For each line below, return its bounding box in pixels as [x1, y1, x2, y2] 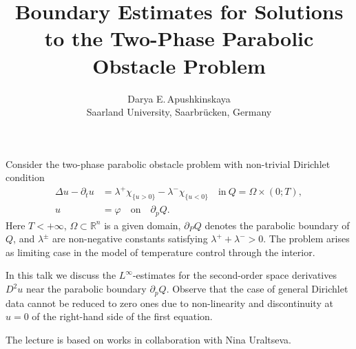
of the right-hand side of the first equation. [32, 309, 213, 324]
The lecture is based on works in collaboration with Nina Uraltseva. [6, 332, 292, 346]
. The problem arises [263, 231, 350, 246]
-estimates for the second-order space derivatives [132, 268, 337, 282]
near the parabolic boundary [25, 282, 147, 296]
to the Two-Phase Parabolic [44, 24, 314, 52]
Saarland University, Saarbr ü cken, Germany [86, 105, 272, 119]
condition [6, 170, 45, 184]
